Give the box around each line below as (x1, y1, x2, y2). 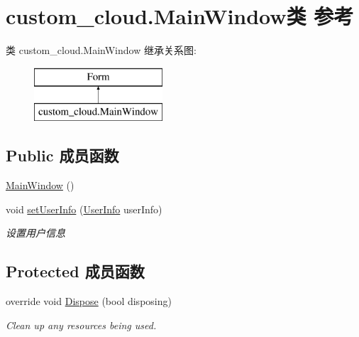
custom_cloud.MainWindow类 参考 (6, 1, 354, 31)
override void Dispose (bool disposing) (6, 294, 172, 309)
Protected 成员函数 (6, 260, 145, 282)
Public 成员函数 (6, 144, 119, 166)
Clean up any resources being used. (6, 317, 157, 332)
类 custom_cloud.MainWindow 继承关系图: (6, 43, 197, 58)
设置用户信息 (6, 225, 65, 240)
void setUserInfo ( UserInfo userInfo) (6, 201, 162, 216)
